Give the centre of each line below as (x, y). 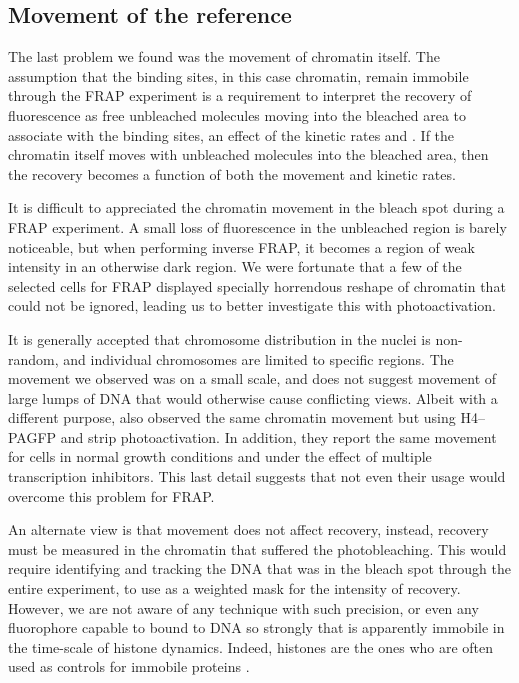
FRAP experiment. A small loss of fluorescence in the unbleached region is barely (257, 226)
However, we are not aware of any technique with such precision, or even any (243, 607)
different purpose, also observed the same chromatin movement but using (232, 417)
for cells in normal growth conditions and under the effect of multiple (220, 456)
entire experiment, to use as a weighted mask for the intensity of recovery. (234, 588)
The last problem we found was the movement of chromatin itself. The (224, 56)
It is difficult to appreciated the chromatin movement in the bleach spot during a (256, 207)
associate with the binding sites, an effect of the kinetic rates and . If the (231, 134)
